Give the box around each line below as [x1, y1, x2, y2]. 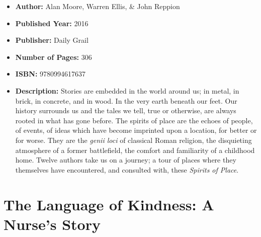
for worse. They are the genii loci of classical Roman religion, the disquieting [15, 134, 252, 145]
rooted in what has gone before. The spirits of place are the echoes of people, [15, 115, 253, 125]
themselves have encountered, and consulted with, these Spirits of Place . [15, 164, 239, 175]
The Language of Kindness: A [4, 194, 214, 214]
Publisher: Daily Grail [15, 35, 89, 45]
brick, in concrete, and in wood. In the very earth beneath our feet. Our [15, 95, 237, 106]
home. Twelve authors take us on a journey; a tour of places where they [15, 154, 236, 165]
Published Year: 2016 [15, 18, 89, 28]
